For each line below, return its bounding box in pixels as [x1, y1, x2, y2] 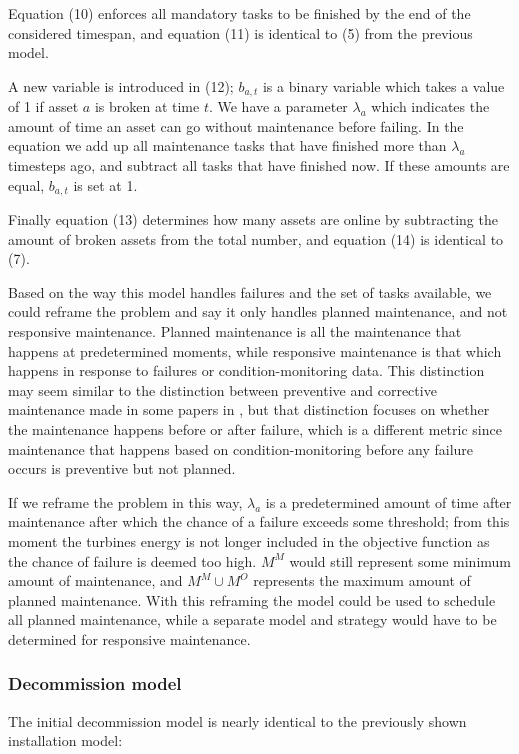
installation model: [8, 730, 123, 751]
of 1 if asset [8, 96, 79, 117]
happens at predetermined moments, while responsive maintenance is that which [8, 340, 502, 361]
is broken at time [94, 96, 200, 117]
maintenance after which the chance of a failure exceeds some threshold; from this [8, 511, 510, 532]
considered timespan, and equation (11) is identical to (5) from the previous [8, 22, 473, 43]
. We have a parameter [208, 96, 348, 117]
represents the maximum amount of [253, 570, 471, 591]
